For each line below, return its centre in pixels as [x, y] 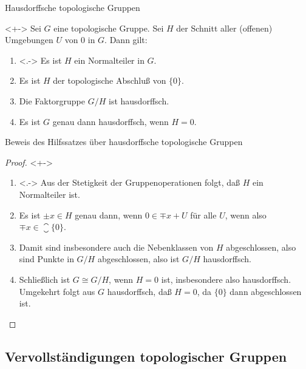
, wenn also [246, 215]
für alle [203, 215]
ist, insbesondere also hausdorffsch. [226, 279]
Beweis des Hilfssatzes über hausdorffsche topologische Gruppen [124, 142]
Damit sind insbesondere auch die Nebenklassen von [116, 247]
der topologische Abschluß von [110, 80]
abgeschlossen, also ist [138, 259]
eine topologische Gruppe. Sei [109, 28]
